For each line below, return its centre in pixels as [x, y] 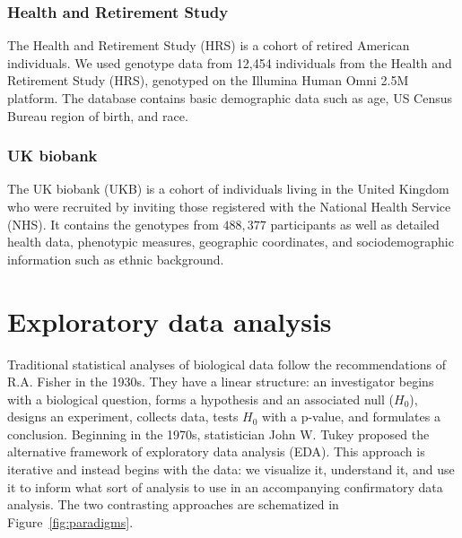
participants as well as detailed [355, 224]
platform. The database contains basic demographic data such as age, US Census [230, 98]
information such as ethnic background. [116, 259]
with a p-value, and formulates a [351, 417]
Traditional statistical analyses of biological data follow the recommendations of [227, 364]
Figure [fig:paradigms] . [70, 521]
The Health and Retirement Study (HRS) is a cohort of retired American [209, 45]
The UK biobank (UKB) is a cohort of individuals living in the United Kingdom [228, 189]
